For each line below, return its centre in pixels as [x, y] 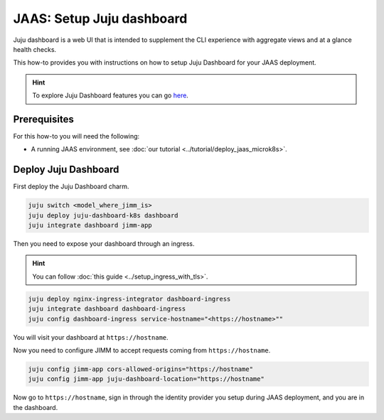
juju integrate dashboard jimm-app [90, 225]
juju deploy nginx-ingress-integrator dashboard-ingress [129, 299]
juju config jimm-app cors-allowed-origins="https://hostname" [141, 369]
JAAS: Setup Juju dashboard [100, 18]
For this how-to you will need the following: [76, 136]
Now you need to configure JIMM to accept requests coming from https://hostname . [142, 350]
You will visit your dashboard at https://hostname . [91, 337]
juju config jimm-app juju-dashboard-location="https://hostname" [146, 379]
